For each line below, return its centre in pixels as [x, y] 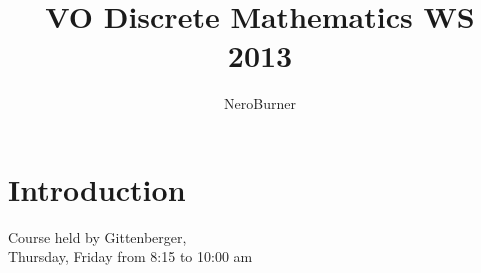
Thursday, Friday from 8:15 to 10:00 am [130, 256]
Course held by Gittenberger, [97, 236]
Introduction [97, 188]
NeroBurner [260, 103]
